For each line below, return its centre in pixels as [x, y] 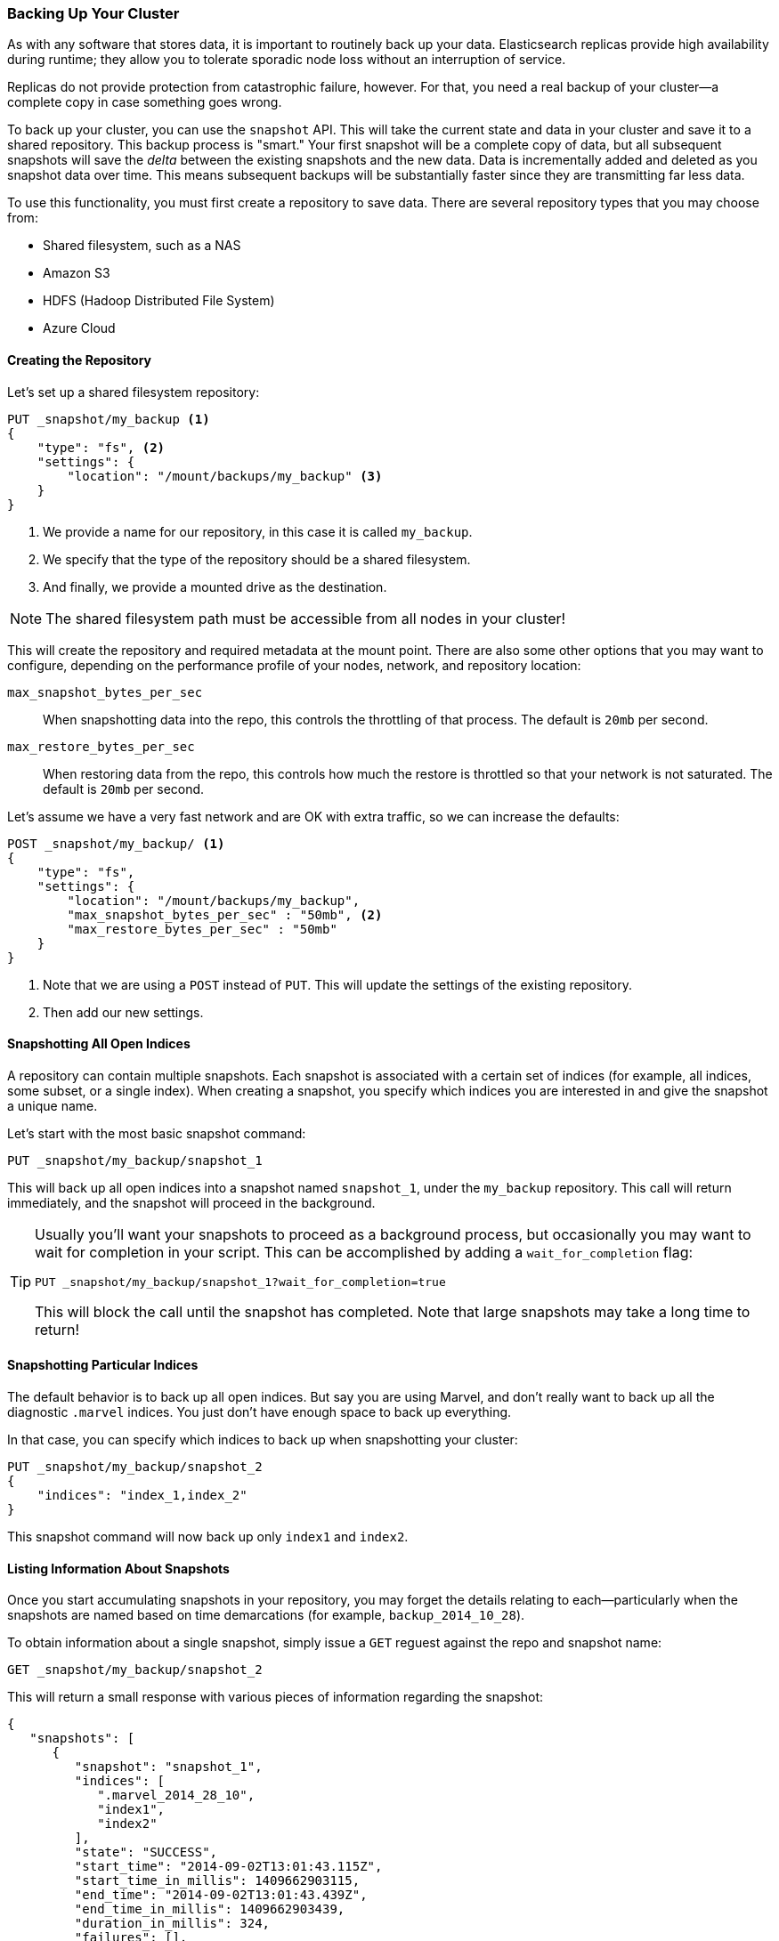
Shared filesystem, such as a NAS [142, 246]
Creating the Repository [79, 360]
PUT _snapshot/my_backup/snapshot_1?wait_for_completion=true [240, 1282]
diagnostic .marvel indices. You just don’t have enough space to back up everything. [260, 1412]
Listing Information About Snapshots [118, 1568]
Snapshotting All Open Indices [99, 1044]
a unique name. [53, 1105]
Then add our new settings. [123, 1012]
